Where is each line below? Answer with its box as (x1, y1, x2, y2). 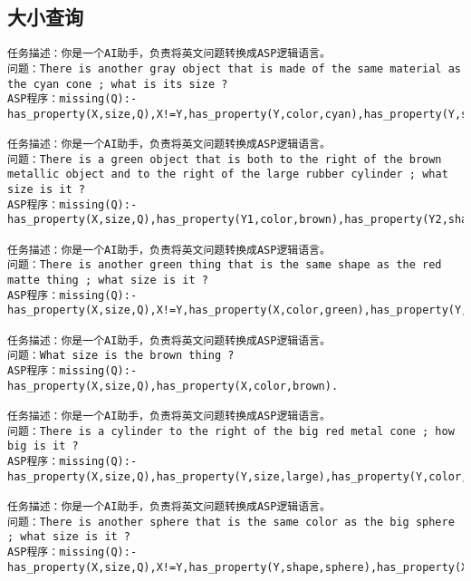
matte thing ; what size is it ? (7, 274, 208, 287)
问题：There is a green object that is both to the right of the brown (7, 152, 442, 166)
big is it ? (7, 440, 79, 453)
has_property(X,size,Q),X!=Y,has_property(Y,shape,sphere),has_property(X (7, 560, 468, 574)
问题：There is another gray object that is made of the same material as (7, 62, 461, 75)
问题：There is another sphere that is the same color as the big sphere (7, 515, 455, 528)
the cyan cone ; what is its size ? (7, 77, 228, 91)
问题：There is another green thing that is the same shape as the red (7, 258, 442, 272)
